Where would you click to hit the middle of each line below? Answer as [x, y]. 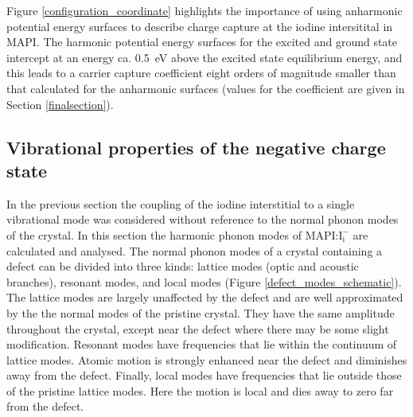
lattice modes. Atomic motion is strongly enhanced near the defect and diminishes [207, 359]
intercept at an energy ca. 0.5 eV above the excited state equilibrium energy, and [205, 57]
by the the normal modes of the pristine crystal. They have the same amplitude [201, 312]
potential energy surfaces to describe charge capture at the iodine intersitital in [200, 26]
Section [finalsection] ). [60, 104]
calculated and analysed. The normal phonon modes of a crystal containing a [195, 250]
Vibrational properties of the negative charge [196, 147]
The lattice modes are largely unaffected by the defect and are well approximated [205, 297]
